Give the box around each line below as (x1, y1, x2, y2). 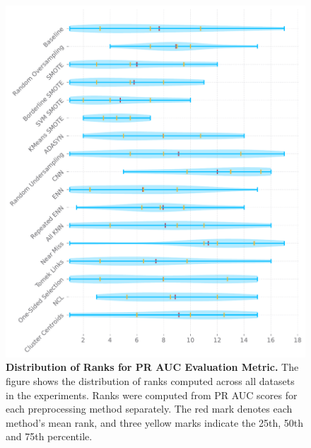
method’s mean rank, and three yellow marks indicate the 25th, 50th (6, 415, 304, 430)
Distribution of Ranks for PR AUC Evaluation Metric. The (6, 360, 299, 374)
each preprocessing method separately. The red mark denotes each (6, 401, 293, 416)
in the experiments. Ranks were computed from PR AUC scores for (6, 387, 298, 402)
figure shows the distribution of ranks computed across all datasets (6, 373, 295, 388)
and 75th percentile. (6, 429, 93, 444)
